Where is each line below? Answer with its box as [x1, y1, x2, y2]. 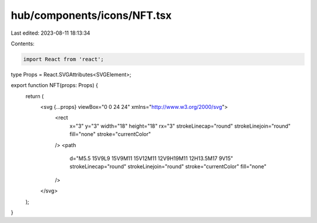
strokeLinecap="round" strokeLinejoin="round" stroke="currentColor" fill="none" [69, 163, 267, 170]
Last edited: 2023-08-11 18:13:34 [11, 29, 90, 36]
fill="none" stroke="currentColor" [69, 131, 151, 138]
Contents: [11, 40, 35, 47]
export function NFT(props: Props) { [11, 82, 99, 89]
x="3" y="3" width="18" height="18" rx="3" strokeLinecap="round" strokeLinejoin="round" [69, 122, 291, 129]
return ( [25, 92, 44, 99]
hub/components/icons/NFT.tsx [11, 9, 172, 22]
